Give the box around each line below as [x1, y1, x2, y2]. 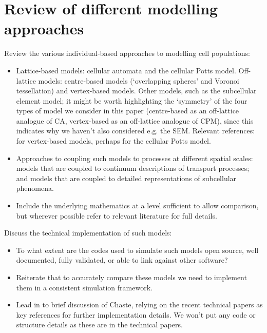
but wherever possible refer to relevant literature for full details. [16, 210, 217, 221]
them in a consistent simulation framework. [16, 282, 152, 292]
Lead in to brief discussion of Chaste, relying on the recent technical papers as [16, 299, 263, 310]
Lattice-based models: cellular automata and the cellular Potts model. [16, 65, 236, 75]
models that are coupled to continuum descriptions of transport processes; [16, 163, 250, 173]
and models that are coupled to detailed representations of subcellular [16, 172, 237, 183]
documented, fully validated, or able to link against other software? [16, 254, 228, 265]
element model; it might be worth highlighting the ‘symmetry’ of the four [16, 95, 247, 106]
